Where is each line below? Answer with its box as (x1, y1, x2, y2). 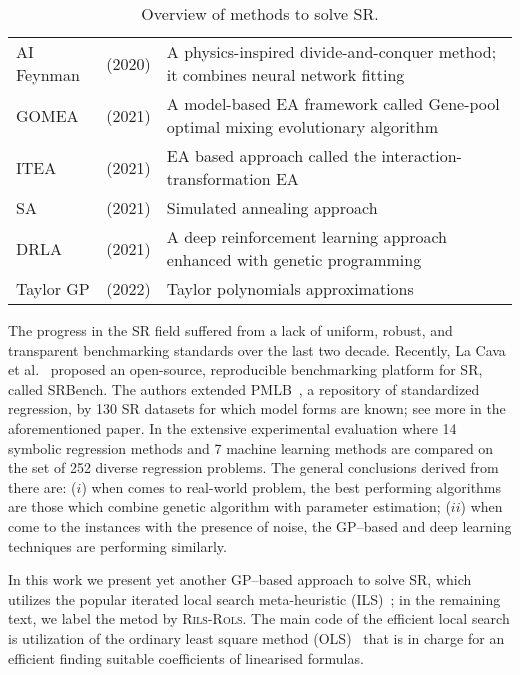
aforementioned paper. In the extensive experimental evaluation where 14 (8, 417, 457, 438)
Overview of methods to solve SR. (141, 2, 379, 25)
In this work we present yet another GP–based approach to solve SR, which (8, 569, 472, 590)
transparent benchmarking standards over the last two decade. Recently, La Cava (8, 339, 506, 360)
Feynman (16, 63, 80, 86)
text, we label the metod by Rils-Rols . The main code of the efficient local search (8, 608, 510, 629)
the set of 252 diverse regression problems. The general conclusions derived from (8, 457, 499, 478)
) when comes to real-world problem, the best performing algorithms (81, 476, 502, 497)
